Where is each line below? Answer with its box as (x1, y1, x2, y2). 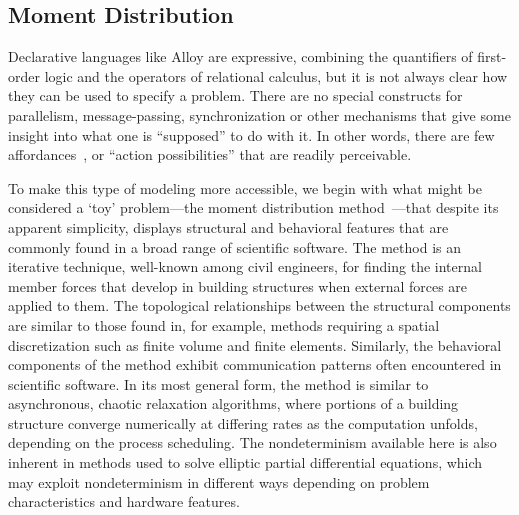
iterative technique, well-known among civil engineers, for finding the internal (8, 256, 482, 277)
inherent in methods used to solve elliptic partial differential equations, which (8, 452, 483, 473)
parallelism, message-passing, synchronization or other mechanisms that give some (8, 104, 511, 125)
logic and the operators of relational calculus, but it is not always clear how (44, 65, 508, 86)
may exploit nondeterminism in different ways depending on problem (8, 471, 430, 492)
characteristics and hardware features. (8, 491, 240, 512)
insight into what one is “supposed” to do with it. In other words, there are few (8, 124, 495, 145)
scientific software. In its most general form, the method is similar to (8, 373, 429, 394)
